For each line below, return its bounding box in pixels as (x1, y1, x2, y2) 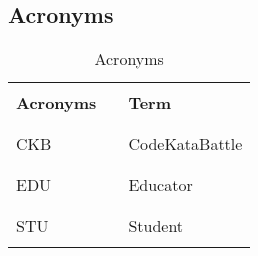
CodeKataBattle (128, 132, 243, 156)
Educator (128, 173, 193, 197)
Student (128, 214, 184, 238)
